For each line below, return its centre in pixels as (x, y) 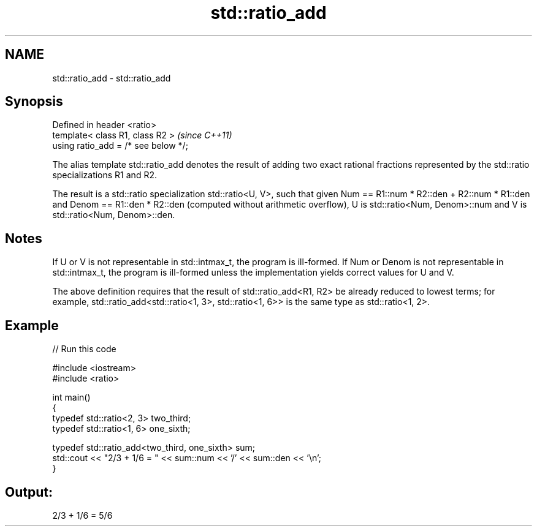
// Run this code (84, 349)
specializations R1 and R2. (105, 175)
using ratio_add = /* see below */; (120, 146)
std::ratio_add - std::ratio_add (112, 78)
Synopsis (34, 102)
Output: (29, 492)
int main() (71, 397)
